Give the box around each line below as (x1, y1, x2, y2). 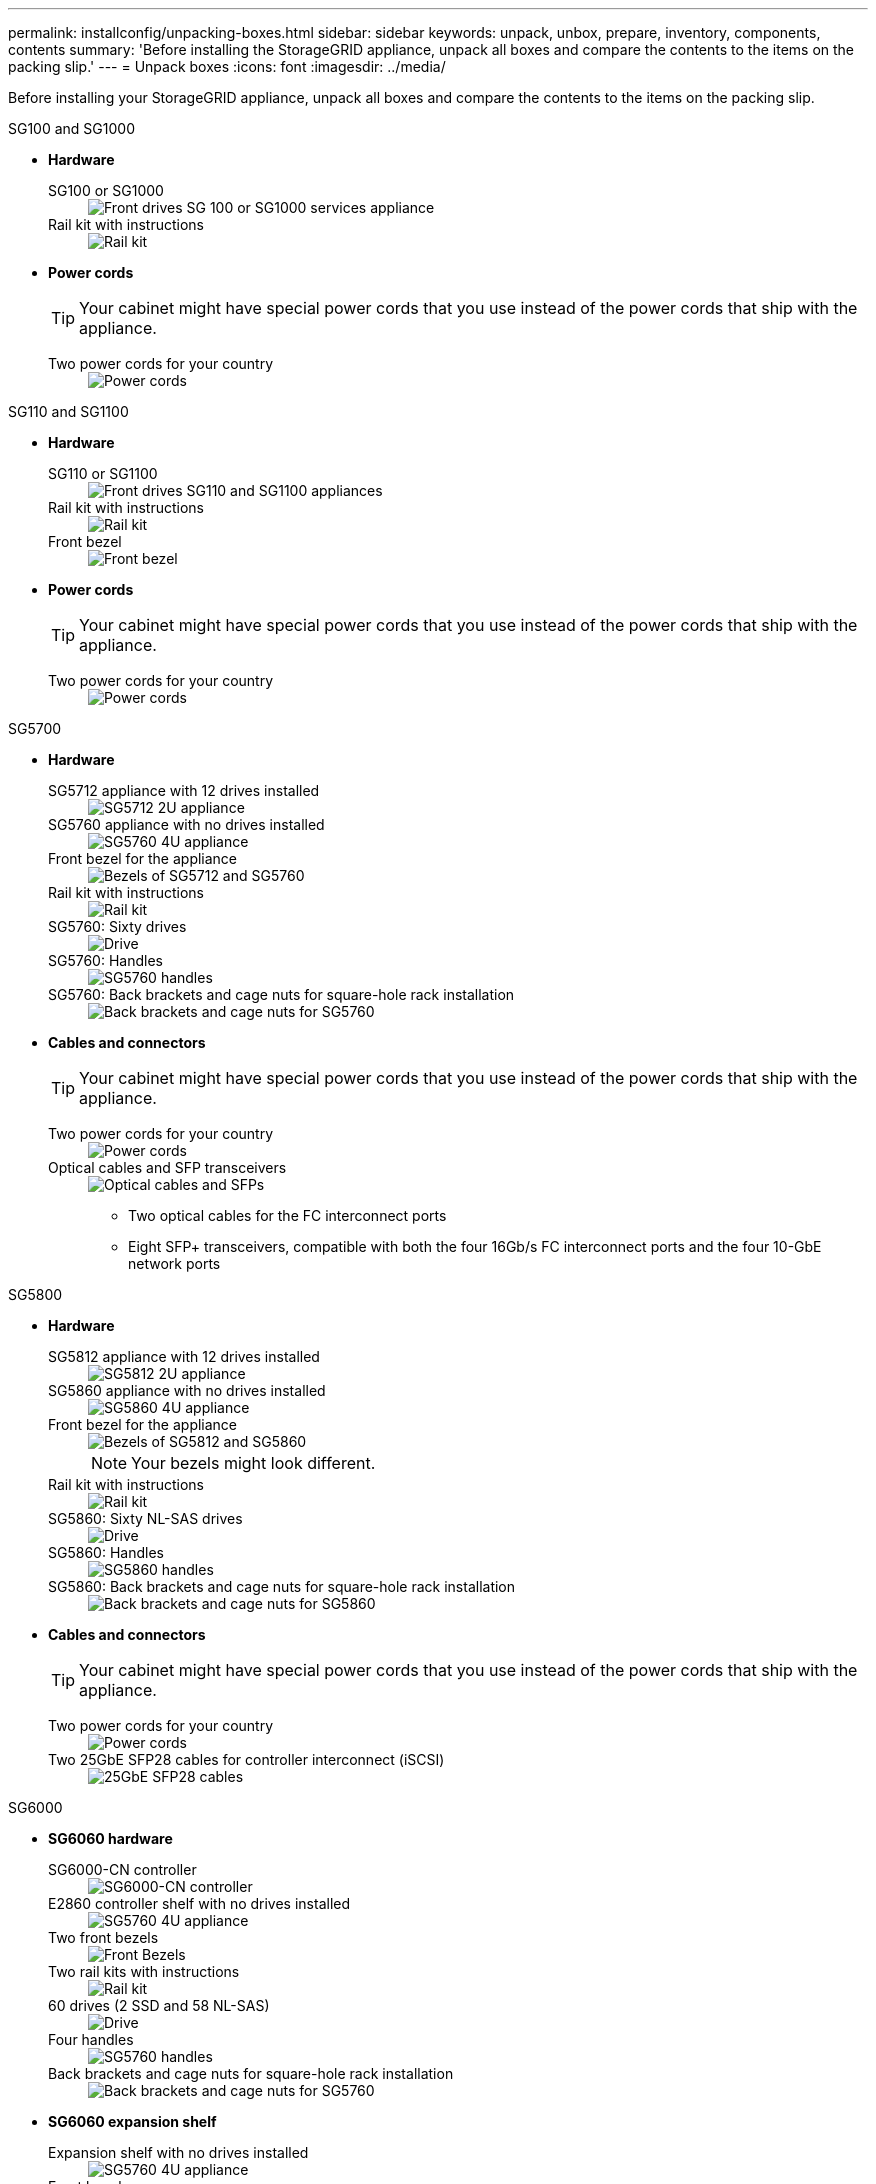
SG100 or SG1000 (48, 182, 164, 199)
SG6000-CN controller (48, 1861, 197, 1878)
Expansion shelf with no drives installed (48, 2144, 309, 2161)
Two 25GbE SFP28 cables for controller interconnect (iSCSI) (48, 1751, 445, 1768)
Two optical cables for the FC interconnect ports (128, 1207, 447, 1224)
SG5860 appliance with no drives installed (48, 1382, 326, 1399)
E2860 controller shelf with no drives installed (48, 1895, 351, 1912)
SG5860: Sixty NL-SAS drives (48, 1510, 243, 1527)
